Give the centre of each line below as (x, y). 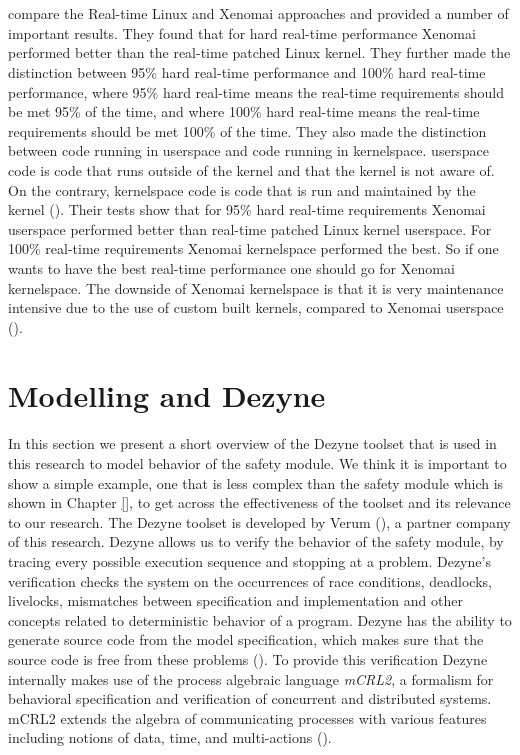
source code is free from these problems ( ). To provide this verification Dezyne (248, 658)
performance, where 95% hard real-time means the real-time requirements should (256, 91)
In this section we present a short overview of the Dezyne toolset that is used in (252, 443)
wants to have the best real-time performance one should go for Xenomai (231, 267)
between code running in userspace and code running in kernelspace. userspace (248, 150)
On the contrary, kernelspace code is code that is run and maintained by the (242, 189)
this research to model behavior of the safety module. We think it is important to (257, 463)
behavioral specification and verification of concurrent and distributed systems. (250, 698)
